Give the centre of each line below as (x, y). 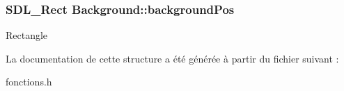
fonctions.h (29, 82)
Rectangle (27, 35)
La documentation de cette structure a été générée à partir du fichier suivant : (172, 58)
